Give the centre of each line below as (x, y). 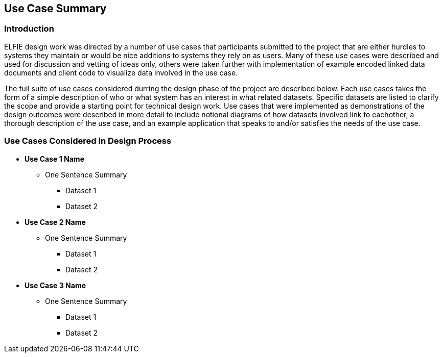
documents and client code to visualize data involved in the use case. (121, 72)
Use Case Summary (55, 8)
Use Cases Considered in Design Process (88, 141)
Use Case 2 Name (55, 222)
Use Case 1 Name (54, 159)
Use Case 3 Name (55, 285)
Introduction (29, 29)
